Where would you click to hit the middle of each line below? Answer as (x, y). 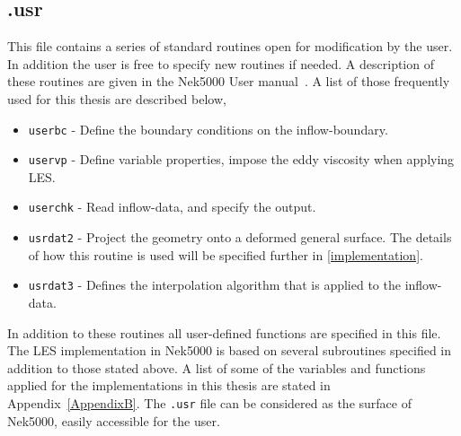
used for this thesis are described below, (117, 98)
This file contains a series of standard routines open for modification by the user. (230, 46)
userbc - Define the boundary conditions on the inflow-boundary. (208, 129)
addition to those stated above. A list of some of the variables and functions (217, 367)
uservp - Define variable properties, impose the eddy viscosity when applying (241, 159)
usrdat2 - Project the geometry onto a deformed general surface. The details (240, 237)
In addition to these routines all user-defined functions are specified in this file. (224, 332)
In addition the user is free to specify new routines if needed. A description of (221, 63)
